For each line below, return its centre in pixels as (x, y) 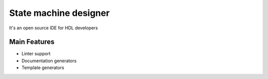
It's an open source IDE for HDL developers (54, 28)
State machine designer (60, 13)
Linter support (36, 54)
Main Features (32, 42)
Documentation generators (49, 61)
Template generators (43, 68)
